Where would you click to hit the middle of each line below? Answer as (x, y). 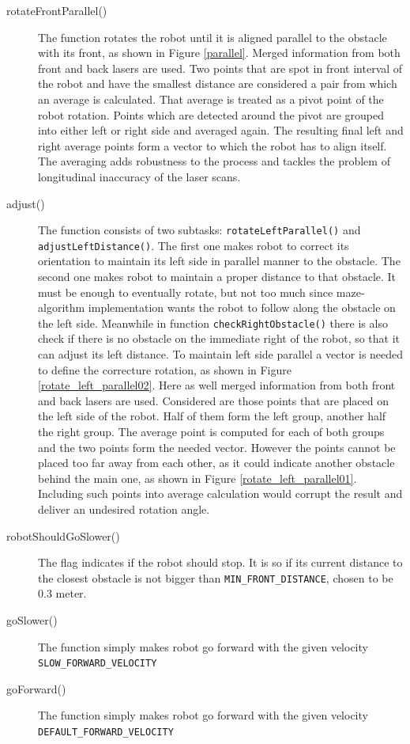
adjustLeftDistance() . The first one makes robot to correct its (194, 245)
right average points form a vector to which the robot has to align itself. (213, 145)
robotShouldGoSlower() (63, 535)
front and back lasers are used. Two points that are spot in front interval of (220, 68)
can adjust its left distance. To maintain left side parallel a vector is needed (221, 354)
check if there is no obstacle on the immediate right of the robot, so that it (219, 338)
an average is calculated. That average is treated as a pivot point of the (211, 99)
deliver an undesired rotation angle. (124, 509)
